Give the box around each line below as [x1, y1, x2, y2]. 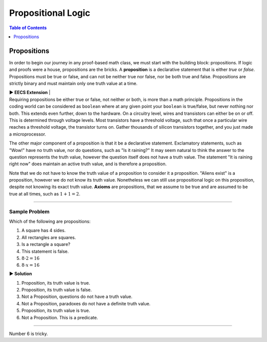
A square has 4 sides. [21, 228, 66, 234]
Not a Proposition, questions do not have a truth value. [21, 293, 133, 299]
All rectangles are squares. [21, 234, 76, 240]
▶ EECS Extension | [9, 90, 50, 96]
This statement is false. [21, 248, 69, 254]
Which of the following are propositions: [9, 218, 91, 225]
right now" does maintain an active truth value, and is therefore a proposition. [9, 161, 167, 167]
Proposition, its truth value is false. [21, 287, 92, 293]
